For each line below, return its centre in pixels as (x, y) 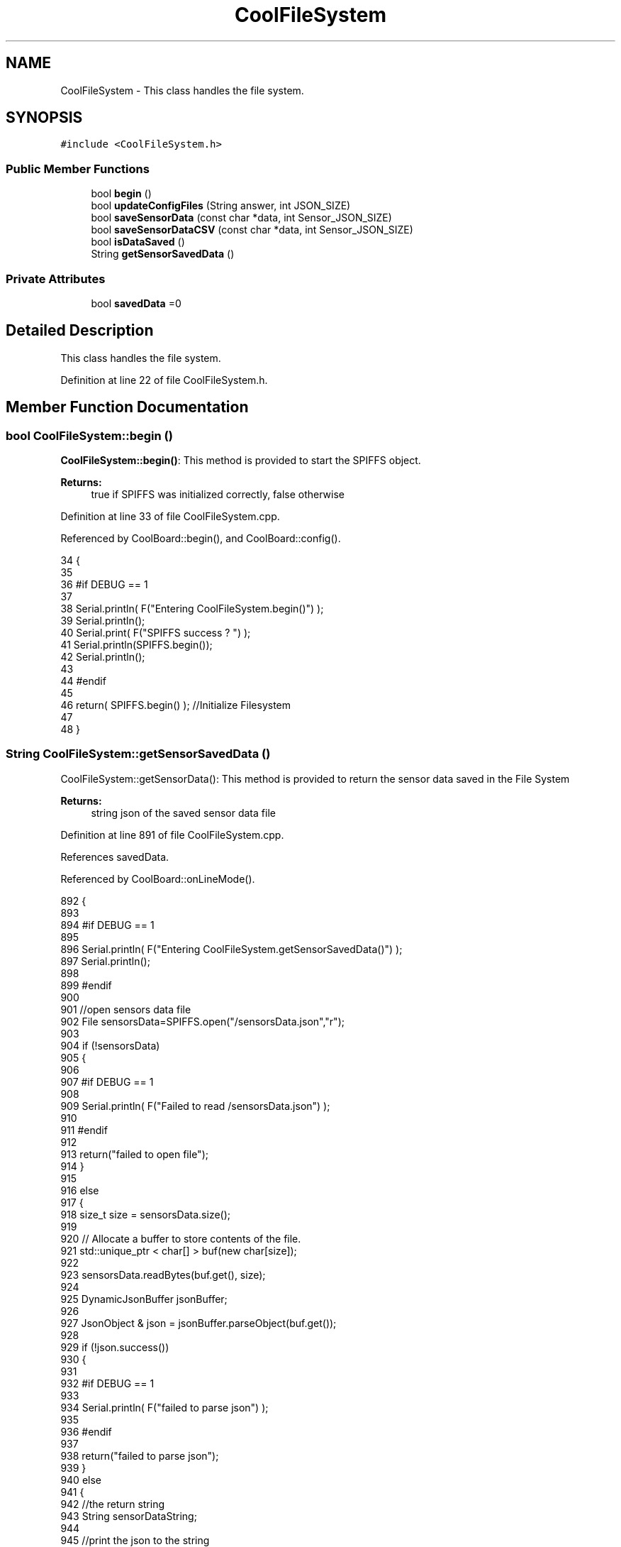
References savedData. (115, 857)
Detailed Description (80, 331)
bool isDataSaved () (138, 242)
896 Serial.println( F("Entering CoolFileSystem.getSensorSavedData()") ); (231, 949)
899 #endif (86, 985)
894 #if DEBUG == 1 (107, 925)
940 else (81, 1480)
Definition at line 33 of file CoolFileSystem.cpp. (170, 516)
